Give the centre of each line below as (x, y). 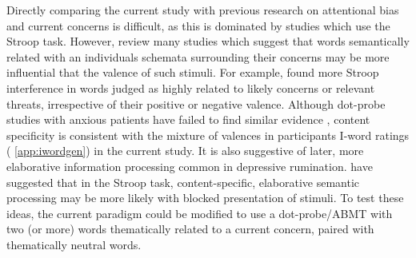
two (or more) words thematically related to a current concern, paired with (190, 229)
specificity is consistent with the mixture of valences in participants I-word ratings (208, 135)
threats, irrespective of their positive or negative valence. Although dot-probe (196, 103)
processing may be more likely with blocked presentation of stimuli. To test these (205, 198)
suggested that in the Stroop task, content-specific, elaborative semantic (183, 182)
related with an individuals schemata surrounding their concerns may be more (198, 56)
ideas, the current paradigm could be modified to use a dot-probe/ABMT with (200, 213)
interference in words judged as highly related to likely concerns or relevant (191, 87)
